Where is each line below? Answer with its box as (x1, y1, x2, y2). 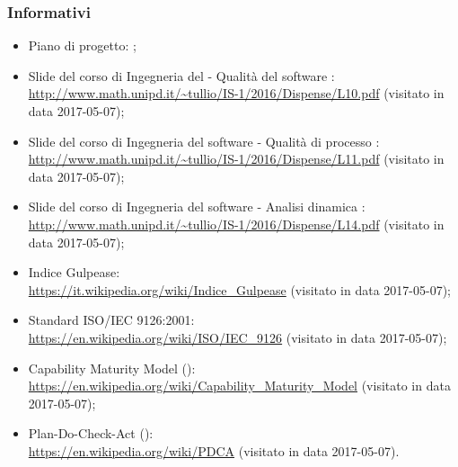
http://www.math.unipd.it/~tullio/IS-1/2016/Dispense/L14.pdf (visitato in (28, 214, 445, 233)
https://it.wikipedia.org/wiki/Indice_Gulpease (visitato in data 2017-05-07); (28, 280, 452, 299)
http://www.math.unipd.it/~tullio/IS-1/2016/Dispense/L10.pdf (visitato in (28, 84, 445, 103)
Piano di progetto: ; (28, 36, 137, 55)
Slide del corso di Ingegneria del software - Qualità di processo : (28, 131, 380, 150)
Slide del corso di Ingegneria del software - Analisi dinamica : (28, 197, 366, 216)
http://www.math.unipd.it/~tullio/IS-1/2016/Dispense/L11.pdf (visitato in (28, 149, 445, 168)
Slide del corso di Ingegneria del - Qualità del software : (28, 66, 335, 85)
